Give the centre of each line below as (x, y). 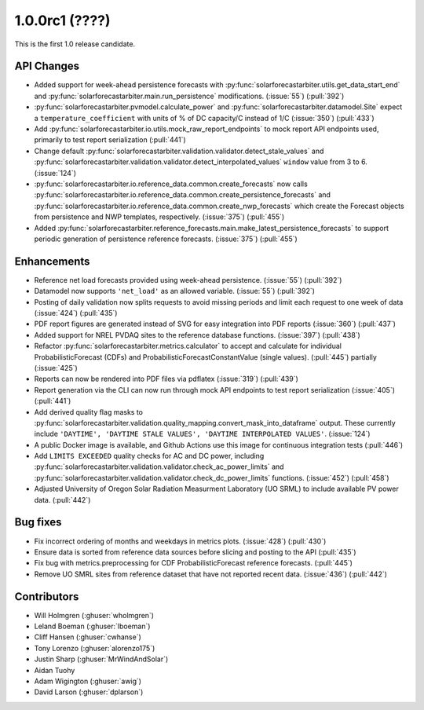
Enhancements (52, 261)
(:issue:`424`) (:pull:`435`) (76, 313)
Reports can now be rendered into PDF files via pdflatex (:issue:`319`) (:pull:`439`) (166, 379)
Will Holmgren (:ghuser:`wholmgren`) (94, 615)
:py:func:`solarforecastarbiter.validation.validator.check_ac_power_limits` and (159, 467)
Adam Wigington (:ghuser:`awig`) (88, 681)
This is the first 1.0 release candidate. (75, 44)
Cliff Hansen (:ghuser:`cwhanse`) (88, 637)
